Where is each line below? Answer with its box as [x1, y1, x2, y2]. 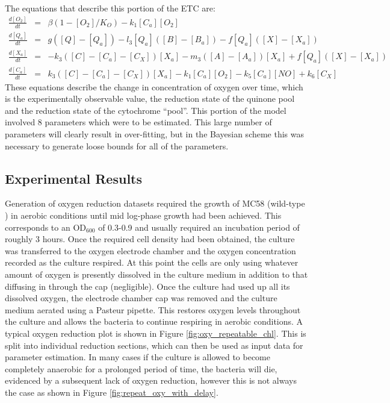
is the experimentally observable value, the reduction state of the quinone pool [5, 92, 295, 105]
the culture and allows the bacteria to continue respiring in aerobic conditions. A [5, 315, 303, 328]
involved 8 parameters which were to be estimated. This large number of [5, 116, 272, 128]
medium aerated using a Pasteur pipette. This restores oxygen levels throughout [5, 303, 301, 316]
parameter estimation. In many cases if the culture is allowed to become [5, 351, 270, 363]
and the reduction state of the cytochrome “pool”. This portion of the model [5, 104, 286, 116]
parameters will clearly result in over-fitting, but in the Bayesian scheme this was [5, 128, 305, 140]
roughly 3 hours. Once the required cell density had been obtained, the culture [5, 233, 295, 245]
